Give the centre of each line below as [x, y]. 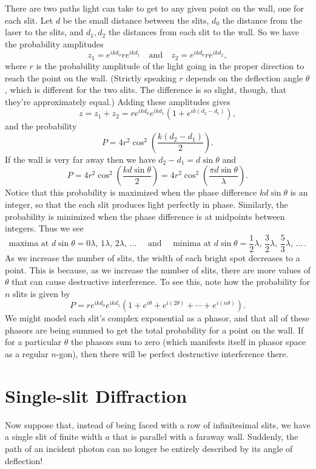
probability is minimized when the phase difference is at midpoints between [145, 216]
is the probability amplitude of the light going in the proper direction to [170, 65]
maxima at [29, 244]
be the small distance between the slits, [136, 20]
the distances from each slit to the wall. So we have [203, 32]
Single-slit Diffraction [96, 395]
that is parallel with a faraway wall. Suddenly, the [205, 436]
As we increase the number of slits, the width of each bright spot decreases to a [153, 257]
